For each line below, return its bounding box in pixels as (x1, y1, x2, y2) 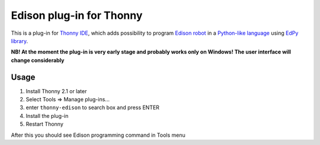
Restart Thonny (25, 121, 63, 128)
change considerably (11, 57, 65, 64)
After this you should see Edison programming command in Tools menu (11, 131, 186, 139)
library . (11, 37, 28, 44)
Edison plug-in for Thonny (11, 9, 143, 22)
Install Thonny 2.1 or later (25, 87, 87, 94)
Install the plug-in (25, 112, 69, 119)
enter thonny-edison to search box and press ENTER (25, 104, 160, 111)
